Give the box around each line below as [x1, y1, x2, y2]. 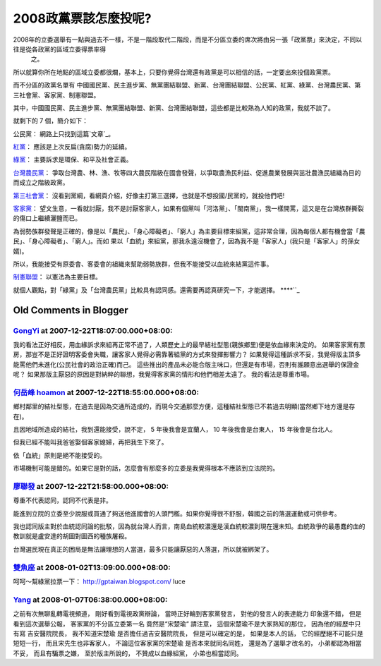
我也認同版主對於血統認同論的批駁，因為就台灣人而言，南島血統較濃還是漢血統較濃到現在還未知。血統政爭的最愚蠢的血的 [13, 522, 365, 531]
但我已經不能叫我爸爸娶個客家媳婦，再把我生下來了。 [13, 438, 168, 447]
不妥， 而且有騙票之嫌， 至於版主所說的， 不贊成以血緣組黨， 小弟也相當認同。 [13, 649, 243, 658]
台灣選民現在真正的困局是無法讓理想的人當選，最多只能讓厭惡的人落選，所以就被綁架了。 [13, 545, 273, 553]
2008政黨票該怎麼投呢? [13, 11, 152, 26]
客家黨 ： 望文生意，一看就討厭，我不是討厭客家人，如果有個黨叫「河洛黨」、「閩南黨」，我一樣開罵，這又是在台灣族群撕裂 [13, 205, 364, 213]
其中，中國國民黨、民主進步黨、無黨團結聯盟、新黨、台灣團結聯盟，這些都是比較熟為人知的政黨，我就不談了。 [13, 103, 334, 112]
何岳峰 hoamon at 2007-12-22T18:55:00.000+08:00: [13, 387, 200, 397]
